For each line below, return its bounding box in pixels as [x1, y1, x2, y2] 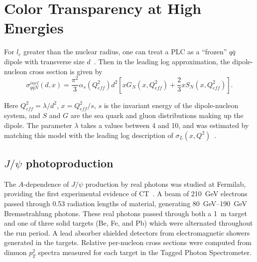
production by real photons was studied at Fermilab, [85, 178, 246, 189]
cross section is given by [29, 66, 103, 76]
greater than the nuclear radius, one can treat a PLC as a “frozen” [23, 46, 227, 57]
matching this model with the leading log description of [4, 130, 173, 140]
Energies [4, 17, 64, 38]
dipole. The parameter [4, 120, 72, 131]
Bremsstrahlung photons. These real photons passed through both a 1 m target [4, 208, 247, 218]
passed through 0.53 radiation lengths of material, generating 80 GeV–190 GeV [4, 198, 247, 209]
